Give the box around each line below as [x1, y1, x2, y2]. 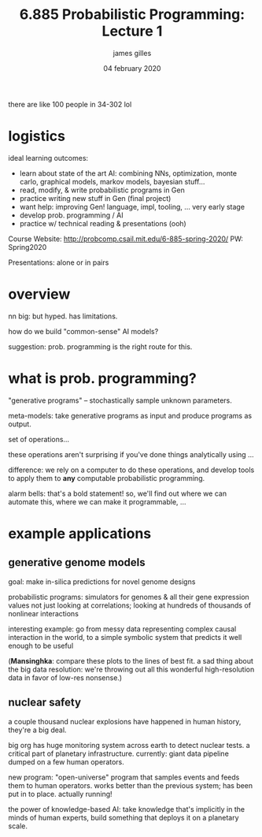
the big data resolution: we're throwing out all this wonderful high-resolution [8, 664, 255, 674]
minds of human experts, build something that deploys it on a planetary [8, 813, 239, 822]
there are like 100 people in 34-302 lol [8, 99, 132, 109]
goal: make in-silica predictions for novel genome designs [8, 577, 196, 586]
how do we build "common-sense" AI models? [8, 326, 159, 336]
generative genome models [8, 556, 146, 569]
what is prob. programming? [8, 370, 197, 387]
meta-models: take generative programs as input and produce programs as [8, 411, 253, 420]
